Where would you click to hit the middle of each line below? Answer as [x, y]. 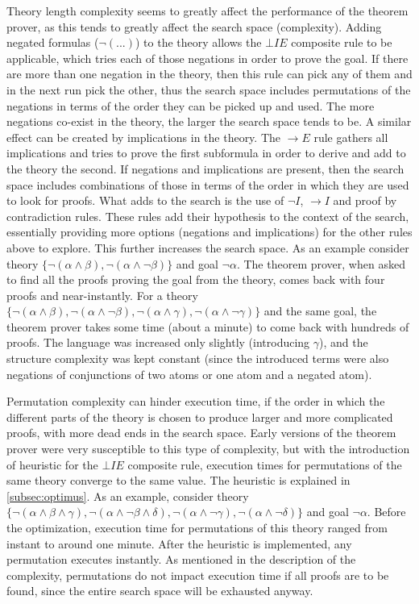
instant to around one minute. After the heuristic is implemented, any [179, 543]
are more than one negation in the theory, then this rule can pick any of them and [209, 74]
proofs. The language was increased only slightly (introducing [158, 342]
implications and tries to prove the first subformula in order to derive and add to [206, 153]
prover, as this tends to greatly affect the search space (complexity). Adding [194, 26]
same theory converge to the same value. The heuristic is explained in [178, 480]
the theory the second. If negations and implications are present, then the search [205, 168]
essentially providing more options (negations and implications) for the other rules [209, 232]
